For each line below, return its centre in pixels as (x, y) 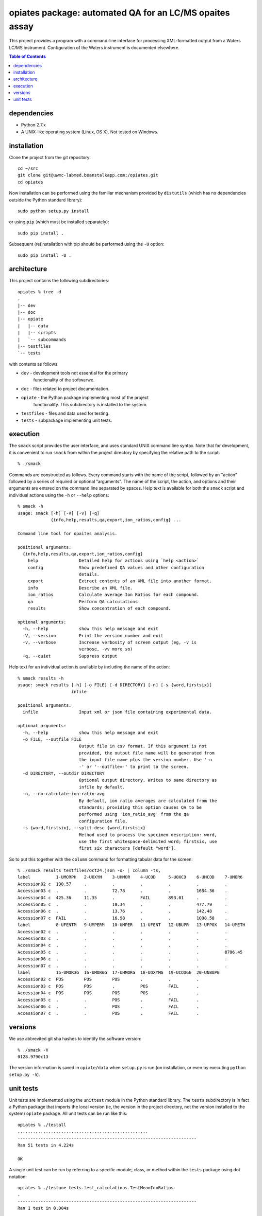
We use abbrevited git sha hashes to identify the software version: (75, 1039)
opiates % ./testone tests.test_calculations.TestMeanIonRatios (96, 1188)
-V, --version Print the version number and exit (93, 635)
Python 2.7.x (33, 125)
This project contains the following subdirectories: (59, 281)
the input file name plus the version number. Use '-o (145, 760)
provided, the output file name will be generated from (147, 753)
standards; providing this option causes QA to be (140, 807)
